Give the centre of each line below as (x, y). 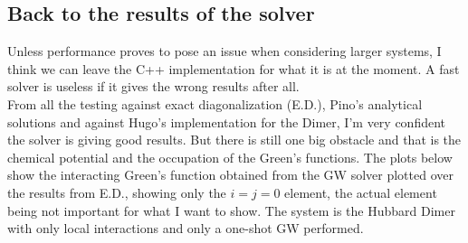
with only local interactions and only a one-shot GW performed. (186, 228)
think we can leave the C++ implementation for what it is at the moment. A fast (234, 68)
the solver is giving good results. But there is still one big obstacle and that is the (234, 140)
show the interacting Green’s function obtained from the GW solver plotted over (230, 175)
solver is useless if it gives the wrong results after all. (153, 86)
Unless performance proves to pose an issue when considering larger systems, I (224, 51)
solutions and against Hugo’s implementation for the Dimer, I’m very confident (227, 121)
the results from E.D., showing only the (117, 192)
